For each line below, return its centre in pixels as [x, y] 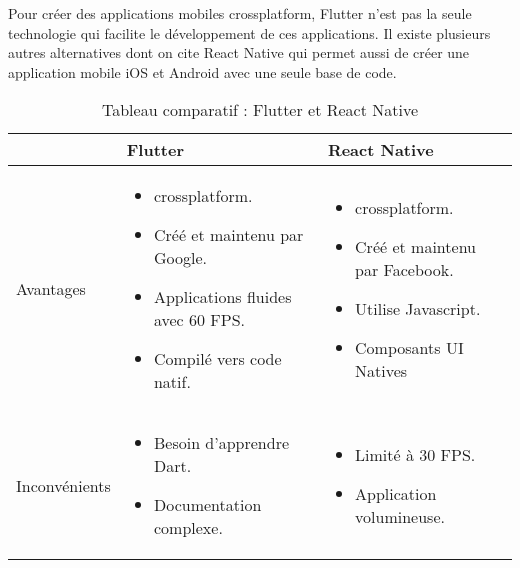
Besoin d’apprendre [221, 443]
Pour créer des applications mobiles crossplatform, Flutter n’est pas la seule [240, 13]
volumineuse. [400, 516]
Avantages [51, 289]
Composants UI [409, 347]
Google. [180, 258]
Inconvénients [63, 485]
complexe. [188, 528]
